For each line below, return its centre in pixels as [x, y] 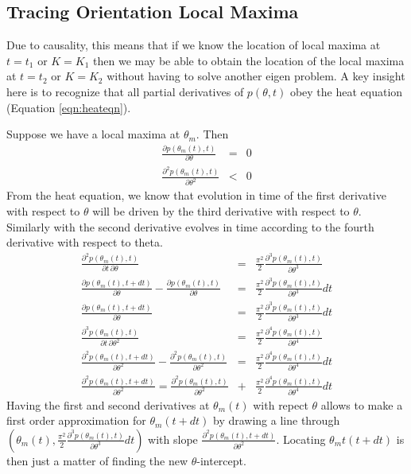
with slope [173, 439]
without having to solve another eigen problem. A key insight [256, 76]
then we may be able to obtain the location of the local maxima [249, 60]
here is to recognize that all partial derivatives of [125, 91]
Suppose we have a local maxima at [93, 134]
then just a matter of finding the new [97, 460]
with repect [281, 404]
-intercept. [221, 460]
